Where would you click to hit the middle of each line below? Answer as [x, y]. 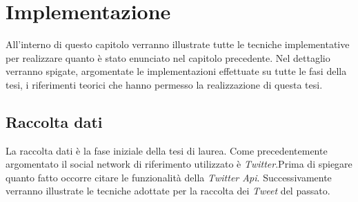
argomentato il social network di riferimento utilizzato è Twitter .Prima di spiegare [179, 164]
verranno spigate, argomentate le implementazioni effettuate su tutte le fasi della [176, 71]
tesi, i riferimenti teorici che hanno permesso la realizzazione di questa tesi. [164, 84]
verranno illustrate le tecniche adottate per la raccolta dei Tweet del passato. [168, 191]
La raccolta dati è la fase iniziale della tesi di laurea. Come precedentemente [167, 150]
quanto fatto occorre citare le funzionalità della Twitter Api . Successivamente [169, 177]
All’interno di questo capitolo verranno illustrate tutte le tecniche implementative [178, 44]
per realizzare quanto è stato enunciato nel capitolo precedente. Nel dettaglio [168, 57]
